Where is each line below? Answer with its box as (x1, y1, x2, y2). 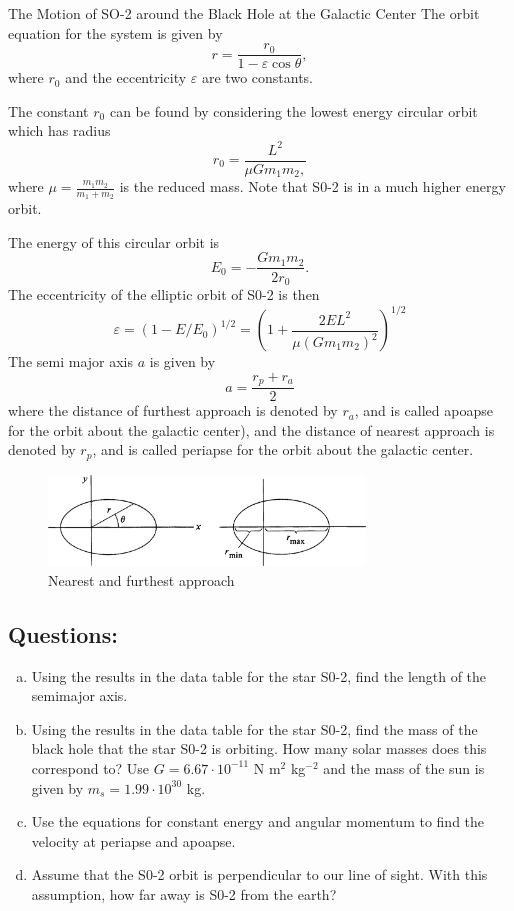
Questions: (8, 618, 118, 649)
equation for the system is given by (8, 22, 223, 43)
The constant (8, 100, 89, 121)
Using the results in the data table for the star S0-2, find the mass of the (31, 718, 478, 739)
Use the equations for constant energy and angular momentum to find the (31, 811, 485, 832)
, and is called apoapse (354, 400, 493, 421)
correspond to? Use (31, 757, 150, 778)
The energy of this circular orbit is (8, 231, 220, 252)
